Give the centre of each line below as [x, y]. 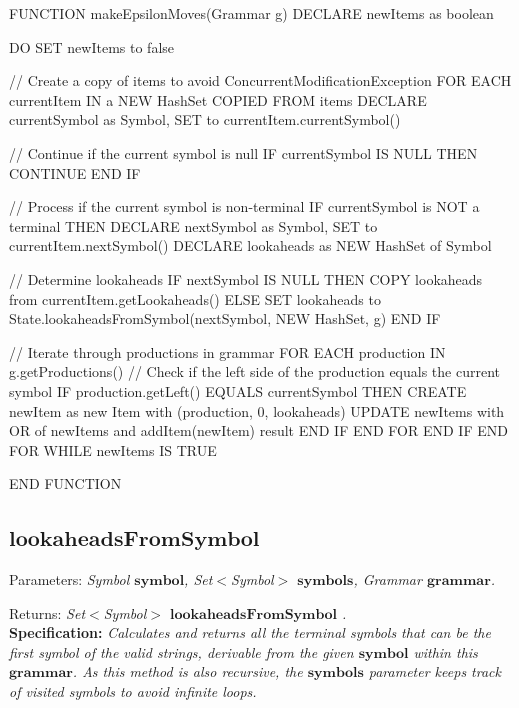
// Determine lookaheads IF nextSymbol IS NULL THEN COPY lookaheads [246, 278]
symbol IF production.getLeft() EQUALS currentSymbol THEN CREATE [238, 390]
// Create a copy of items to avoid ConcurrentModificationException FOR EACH [260, 80]
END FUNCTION [65, 483]
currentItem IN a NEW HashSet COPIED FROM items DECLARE [218, 99]
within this [445, 651]
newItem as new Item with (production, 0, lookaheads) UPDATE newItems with [257, 410]
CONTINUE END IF [75, 172]
